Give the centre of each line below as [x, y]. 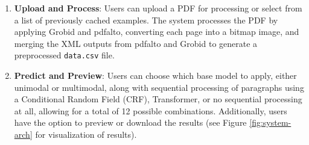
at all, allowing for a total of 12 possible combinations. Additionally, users [151, 110]
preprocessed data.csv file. [64, 55]
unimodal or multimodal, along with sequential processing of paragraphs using [159, 87]
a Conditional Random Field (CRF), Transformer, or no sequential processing [158, 99]
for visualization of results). [86, 134]
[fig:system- [270, 122]
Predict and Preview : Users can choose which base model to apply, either [155, 76]
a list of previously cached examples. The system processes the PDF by [146, 20]
